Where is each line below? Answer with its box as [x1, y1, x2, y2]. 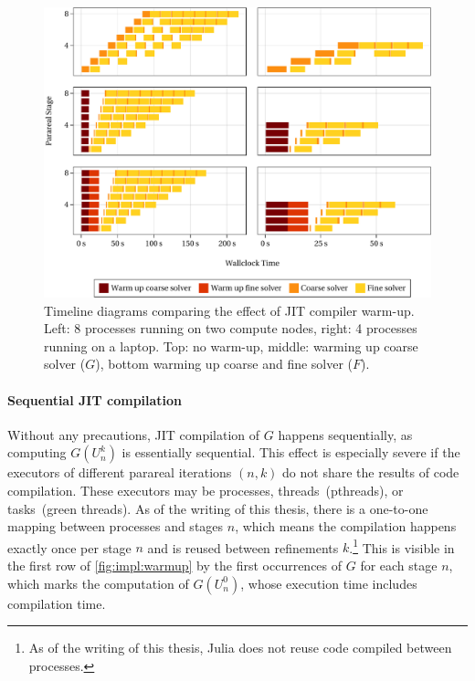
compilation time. [7, 593, 106, 613]
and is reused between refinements [147, 538, 339, 557]
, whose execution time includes [240, 573, 417, 592]
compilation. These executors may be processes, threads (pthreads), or [7, 480, 404, 499]
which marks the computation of [7, 573, 189, 592]
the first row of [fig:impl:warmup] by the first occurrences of [7, 555, 343, 574]
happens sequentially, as [278, 424, 413, 444]
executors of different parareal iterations [7, 463, 232, 482]
